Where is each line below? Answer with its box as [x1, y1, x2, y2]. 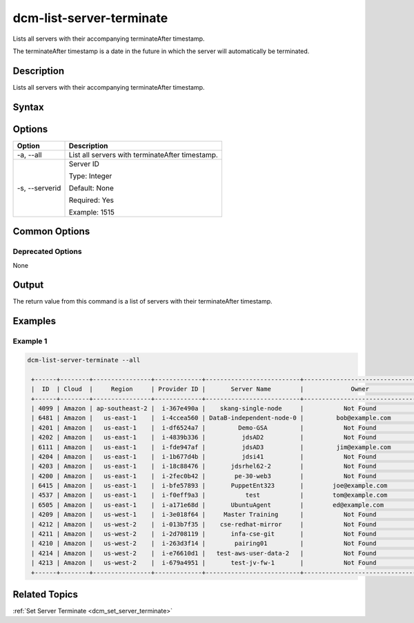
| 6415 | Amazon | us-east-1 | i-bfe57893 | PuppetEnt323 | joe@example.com [31, 482, 388, 490]
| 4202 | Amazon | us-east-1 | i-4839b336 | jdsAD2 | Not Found [31, 433, 377, 442]
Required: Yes [68, 195, 114, 205]
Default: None [68, 183, 114, 192]
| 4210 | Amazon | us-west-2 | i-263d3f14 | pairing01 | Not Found [31, 540, 377, 548]
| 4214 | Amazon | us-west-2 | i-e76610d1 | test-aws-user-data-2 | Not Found [31, 549, 377, 557]
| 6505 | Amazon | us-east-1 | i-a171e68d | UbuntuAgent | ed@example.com [31, 501, 384, 508]
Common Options [12, 226, 90, 237]
